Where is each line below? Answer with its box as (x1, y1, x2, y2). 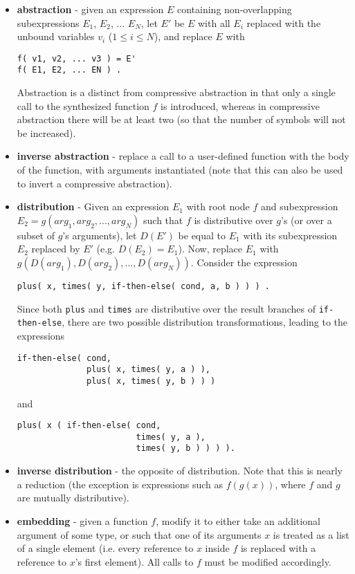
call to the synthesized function (17, 98, 149, 113)
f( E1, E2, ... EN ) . (17, 65, 122, 75)
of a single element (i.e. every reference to (17, 541, 194, 555)
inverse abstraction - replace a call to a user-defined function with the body (17, 149, 349, 163)
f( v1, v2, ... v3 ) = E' (17, 53, 136, 64)
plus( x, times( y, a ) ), (87, 364, 211, 375)
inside (205, 541, 230, 555)
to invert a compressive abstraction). (17, 176, 172, 190)
